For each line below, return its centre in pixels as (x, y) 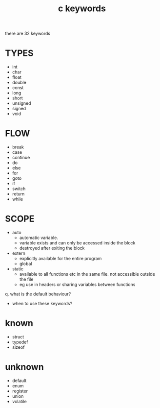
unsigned (21, 103)
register (20, 391)
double (19, 83)
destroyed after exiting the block (52, 248)
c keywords (82, 9)
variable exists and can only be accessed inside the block (77, 243)
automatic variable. (39, 238)
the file (26, 279)
